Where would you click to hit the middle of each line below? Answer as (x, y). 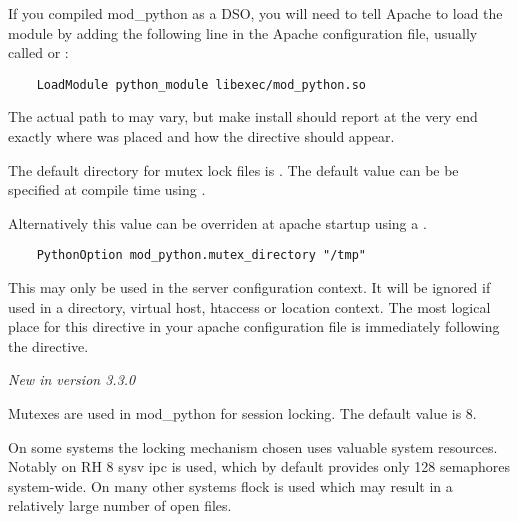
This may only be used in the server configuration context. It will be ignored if (249, 287)
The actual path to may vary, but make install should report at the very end (243, 116)
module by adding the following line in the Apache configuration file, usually (243, 32)
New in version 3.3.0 (72, 379)
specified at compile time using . (107, 189)
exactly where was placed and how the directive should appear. (201, 136)
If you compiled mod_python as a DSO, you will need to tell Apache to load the (255, 13)
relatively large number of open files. (120, 505)
